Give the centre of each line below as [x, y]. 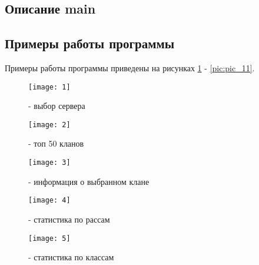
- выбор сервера [57, 106]
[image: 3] [49, 163]
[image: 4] [49, 201]
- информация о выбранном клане [89, 181]
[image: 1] [49, 87]
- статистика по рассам [69, 219]
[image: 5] [49, 238]
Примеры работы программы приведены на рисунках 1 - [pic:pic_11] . [130, 67]
